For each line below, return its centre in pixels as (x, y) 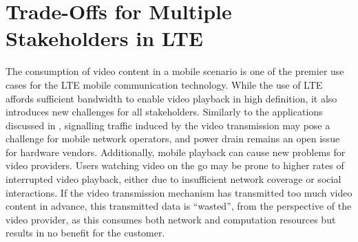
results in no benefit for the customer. (85, 233)
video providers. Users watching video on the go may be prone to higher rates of (175, 165)
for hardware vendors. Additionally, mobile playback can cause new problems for (176, 152)
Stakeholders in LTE (105, 38)
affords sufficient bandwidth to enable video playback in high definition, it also (171, 98)
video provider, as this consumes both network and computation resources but (171, 219)
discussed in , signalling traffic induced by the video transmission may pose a (168, 125)
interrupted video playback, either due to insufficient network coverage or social (173, 179)
